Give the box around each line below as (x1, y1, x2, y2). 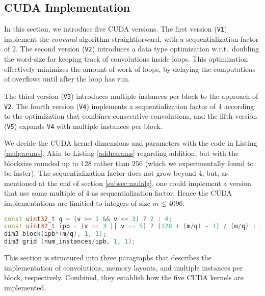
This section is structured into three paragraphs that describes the (4, 252, 211, 263)
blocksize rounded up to (4, 157, 78, 168)
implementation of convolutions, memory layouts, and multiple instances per (4, 262, 243, 273)
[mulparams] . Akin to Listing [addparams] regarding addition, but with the (4, 148, 238, 158)
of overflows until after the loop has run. (4, 73, 130, 84)
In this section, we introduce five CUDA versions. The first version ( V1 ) (4, 23, 227, 34)
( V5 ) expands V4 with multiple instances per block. (4, 120, 163, 131)
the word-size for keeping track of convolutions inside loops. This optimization (4, 53, 248, 64)
